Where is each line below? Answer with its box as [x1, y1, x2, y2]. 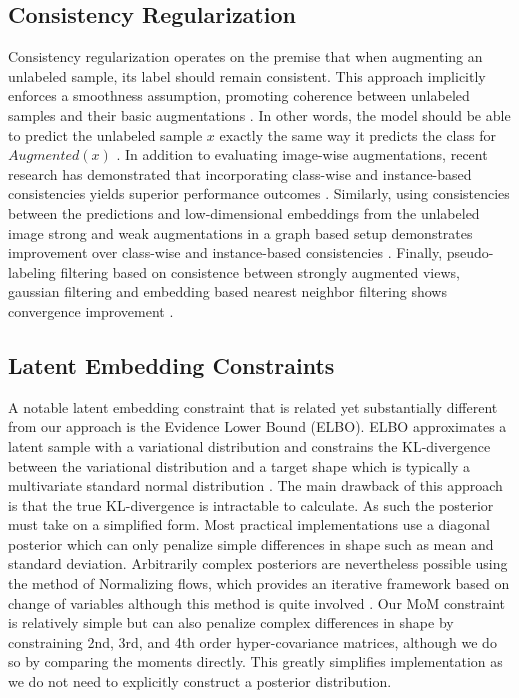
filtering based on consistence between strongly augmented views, [60, 261, 460, 282]
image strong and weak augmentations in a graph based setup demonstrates [8, 222, 473, 243]
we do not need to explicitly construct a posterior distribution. [8, 671, 392, 692]
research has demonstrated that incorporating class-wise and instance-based [8, 163, 472, 184]
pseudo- [446, 242, 494, 263]
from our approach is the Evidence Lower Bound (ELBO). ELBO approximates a [8, 416, 507, 437]
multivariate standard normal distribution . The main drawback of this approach [8, 475, 503, 496]
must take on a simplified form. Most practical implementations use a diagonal [8, 514, 490, 535]
